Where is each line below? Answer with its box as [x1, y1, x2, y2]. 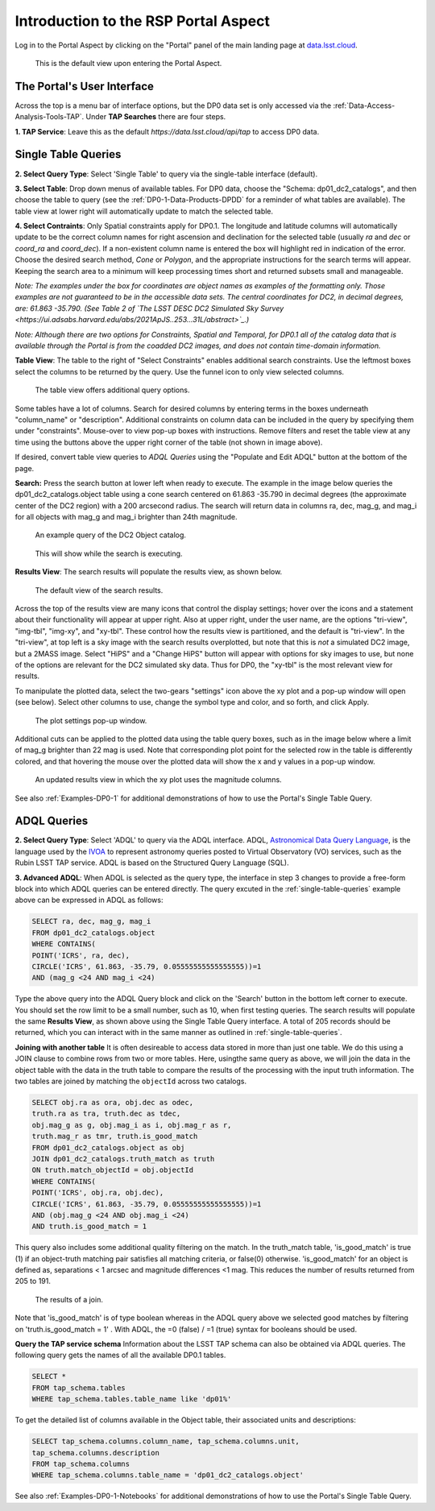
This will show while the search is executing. [35, 549, 183, 558]
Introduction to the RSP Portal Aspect [14, 12, 270, 30]
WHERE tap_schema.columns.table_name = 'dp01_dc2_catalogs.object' [31, 1471, 304, 1480]
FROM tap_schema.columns [31, 1459, 130, 1468]
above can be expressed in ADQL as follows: [14, 895, 164, 905]
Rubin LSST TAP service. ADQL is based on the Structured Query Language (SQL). [14, 858, 289, 867]
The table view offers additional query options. [35, 385, 190, 395]
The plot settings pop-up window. [35, 715, 147, 725]
